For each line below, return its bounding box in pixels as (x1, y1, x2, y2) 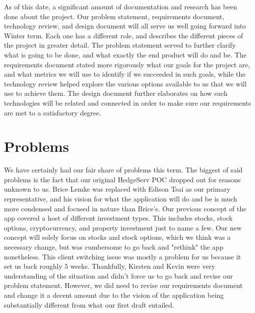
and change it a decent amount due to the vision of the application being (4, 289, 224, 300)
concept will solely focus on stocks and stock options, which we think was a (4, 232, 231, 242)
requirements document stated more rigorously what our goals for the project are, (4, 59, 250, 69)
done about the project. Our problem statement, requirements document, (4, 11, 225, 21)
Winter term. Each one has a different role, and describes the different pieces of (4, 30, 243, 40)
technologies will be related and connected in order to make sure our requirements (4, 97, 251, 108)
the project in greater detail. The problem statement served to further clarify (4, 40, 236, 50)
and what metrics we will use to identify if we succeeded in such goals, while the (4, 69, 246, 79)
